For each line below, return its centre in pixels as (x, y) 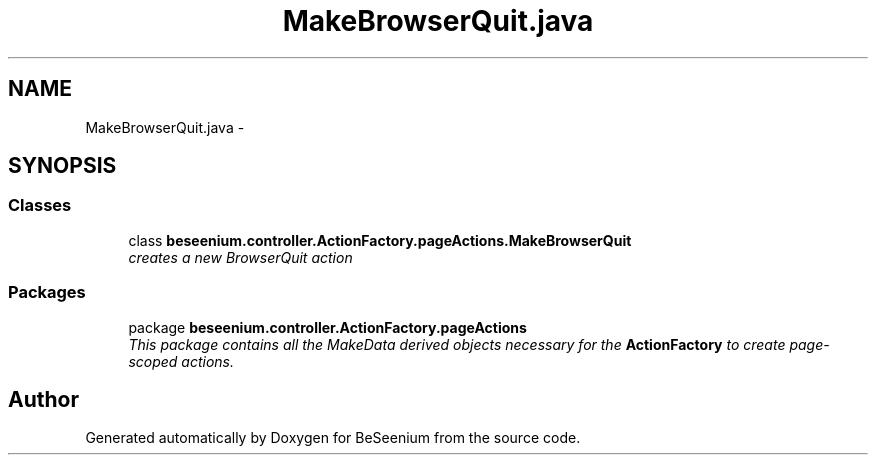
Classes (40, 205)
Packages (47, 292)
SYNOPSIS (62, 166)
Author (43, 399)
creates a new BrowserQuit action (240, 257)
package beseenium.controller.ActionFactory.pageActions (327, 327)
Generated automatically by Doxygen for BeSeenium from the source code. (333, 438)
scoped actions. (181, 361)
